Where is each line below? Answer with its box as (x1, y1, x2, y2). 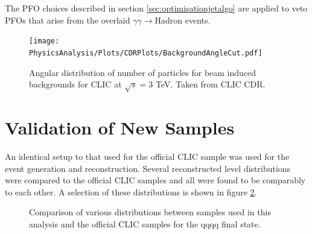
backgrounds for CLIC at (29, 78, 122, 90)
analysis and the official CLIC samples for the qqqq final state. (29, 217, 261, 230)
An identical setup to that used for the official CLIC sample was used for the (5, 150, 290, 162)
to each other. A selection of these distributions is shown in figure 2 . (5, 185, 257, 198)
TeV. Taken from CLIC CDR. (155, 78, 266, 90)
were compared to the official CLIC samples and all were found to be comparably (5, 174, 306, 186)
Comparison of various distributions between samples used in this (29, 206, 271, 218)
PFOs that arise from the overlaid (5, 13, 130, 26)
